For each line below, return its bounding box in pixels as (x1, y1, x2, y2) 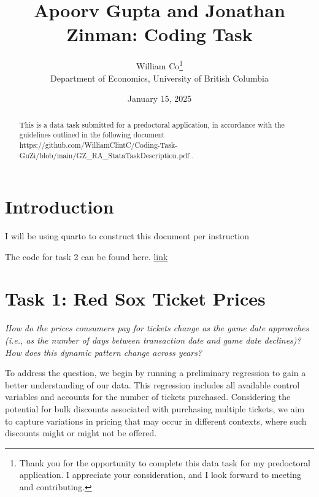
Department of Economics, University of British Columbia (50, 71, 269, 84)
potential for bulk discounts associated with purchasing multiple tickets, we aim (5, 402, 305, 415)
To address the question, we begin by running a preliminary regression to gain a (5, 366, 306, 379)
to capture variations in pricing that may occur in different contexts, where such (5, 414, 307, 427)
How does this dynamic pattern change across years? (5, 345, 202, 358)
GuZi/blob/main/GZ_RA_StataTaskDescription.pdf (19, 150, 190, 160)
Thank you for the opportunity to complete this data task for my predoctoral (19, 456, 310, 469)
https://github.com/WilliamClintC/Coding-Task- (19, 139, 178, 150)
